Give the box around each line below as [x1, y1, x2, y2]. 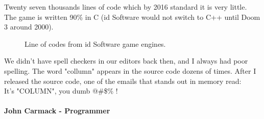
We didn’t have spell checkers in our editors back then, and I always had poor [4, 55, 248, 66]
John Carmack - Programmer [4, 105, 110, 116]
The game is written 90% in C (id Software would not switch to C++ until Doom [4, 11, 260, 22]
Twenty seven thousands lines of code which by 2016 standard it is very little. [4, 2, 247, 12]
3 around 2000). [4, 21, 54, 32]
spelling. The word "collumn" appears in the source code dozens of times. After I [4, 65, 256, 76]
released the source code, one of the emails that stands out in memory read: [4, 75, 242, 86]
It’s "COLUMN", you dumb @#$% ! [4, 85, 118, 96]
